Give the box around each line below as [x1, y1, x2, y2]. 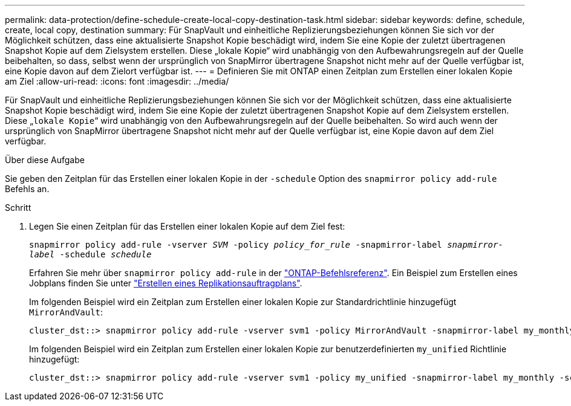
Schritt [5, 202, 31, 213]
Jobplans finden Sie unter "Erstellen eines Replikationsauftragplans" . [29, 278, 302, 288]
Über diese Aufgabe [5, 155, 85, 165]
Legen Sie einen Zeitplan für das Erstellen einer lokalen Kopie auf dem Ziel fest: [29, 221, 345, 231]
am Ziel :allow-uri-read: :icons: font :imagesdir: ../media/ [5, 76, 229, 86]
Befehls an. [5, 184, 50, 194]
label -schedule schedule [29, 250, 152, 259]
